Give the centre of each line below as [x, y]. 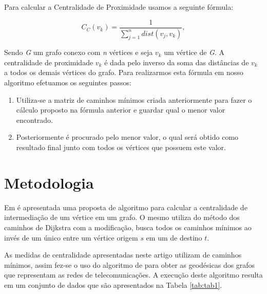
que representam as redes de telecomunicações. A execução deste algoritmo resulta [133, 275]
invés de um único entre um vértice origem [71, 237]
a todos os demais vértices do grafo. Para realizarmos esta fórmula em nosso [124, 72]
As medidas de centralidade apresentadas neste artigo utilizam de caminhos [123, 255]
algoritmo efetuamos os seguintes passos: [68, 82]
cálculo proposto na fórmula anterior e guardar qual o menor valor [121, 110]
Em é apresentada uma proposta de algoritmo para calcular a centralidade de [126, 207]
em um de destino [174, 237]
